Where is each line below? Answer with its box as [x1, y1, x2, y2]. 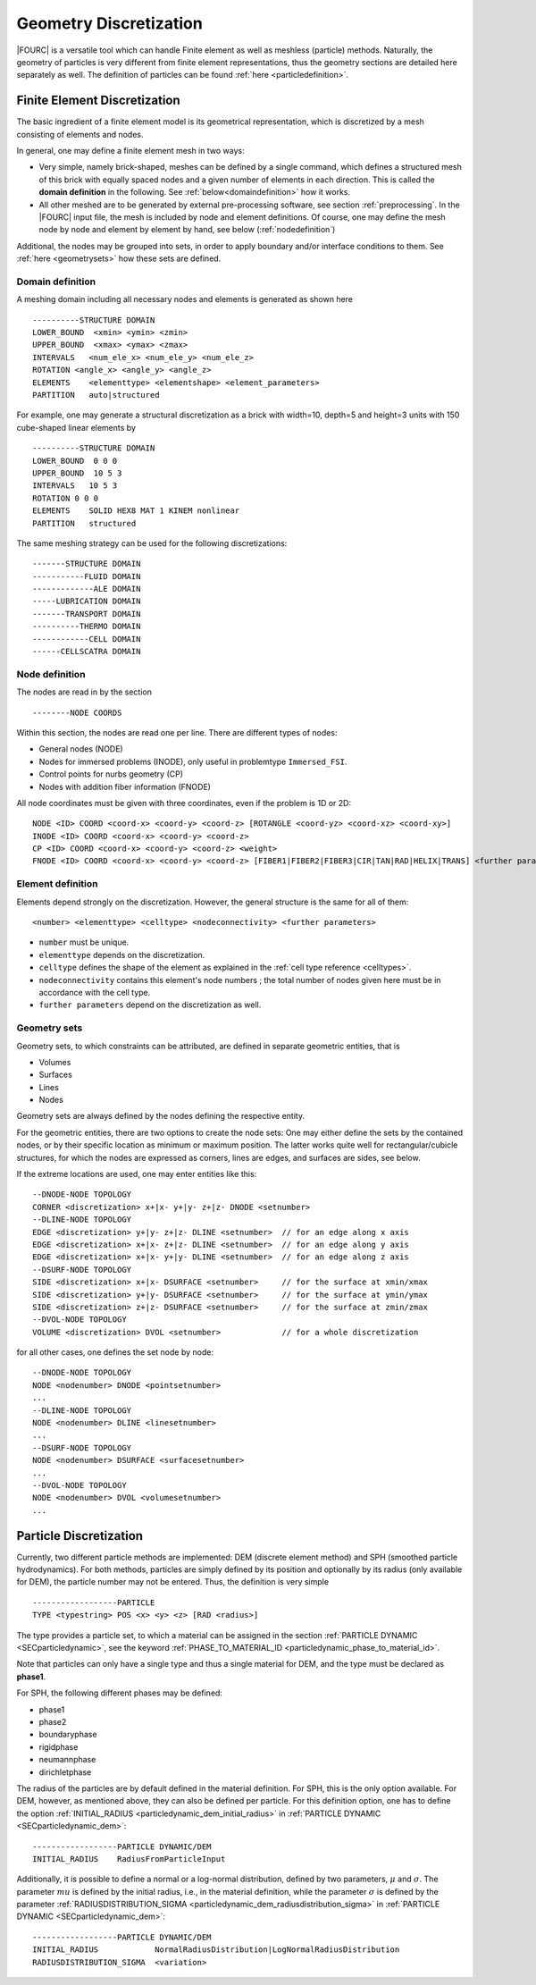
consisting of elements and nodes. [16, 129, 144, 139]
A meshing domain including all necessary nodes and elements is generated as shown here [16, 294, 353, 305]
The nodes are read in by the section [16, 686, 152, 697]
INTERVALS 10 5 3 [32, 481, 118, 491]
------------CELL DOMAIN [32, 634, 141, 643]
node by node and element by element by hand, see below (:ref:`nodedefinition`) [38, 224, 336, 235]
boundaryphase [38, 1729, 97, 1740]
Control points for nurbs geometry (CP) [38, 769, 183, 779]
